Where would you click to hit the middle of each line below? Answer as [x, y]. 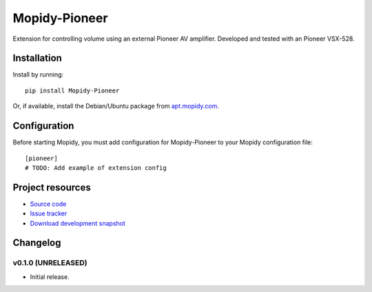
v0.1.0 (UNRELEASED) [50, 263]
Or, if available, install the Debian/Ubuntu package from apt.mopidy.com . [116, 106]
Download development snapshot [77, 223]
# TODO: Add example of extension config [96, 168]
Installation [37, 58]
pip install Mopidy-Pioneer [72, 90]
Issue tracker [49, 213]
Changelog [37, 243]
